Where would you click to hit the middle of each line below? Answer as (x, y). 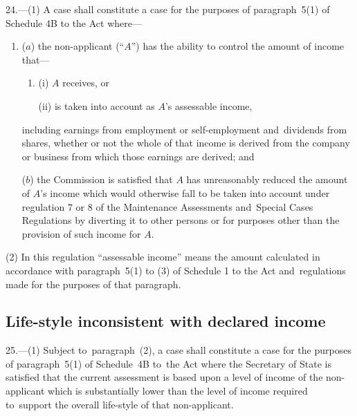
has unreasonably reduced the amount (267, 179)
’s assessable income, (209, 105)
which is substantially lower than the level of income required (178, 391)
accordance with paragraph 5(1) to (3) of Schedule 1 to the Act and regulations (176, 270)
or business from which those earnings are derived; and (138, 156)
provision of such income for (81, 233)
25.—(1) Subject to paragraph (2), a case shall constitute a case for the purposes (178, 350)
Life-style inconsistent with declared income (166, 321)
